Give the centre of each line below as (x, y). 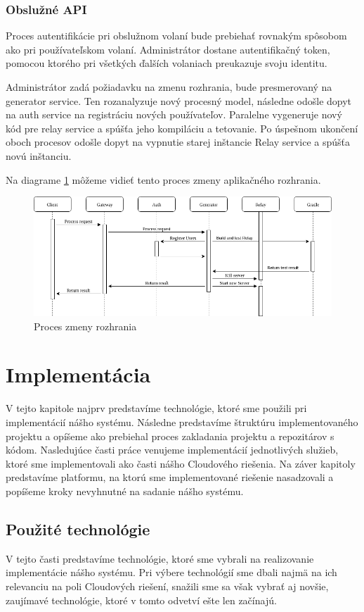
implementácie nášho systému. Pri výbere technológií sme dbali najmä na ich (171, 572)
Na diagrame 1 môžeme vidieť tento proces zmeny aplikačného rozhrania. (163, 179)
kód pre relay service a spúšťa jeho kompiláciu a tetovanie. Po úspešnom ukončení (182, 128)
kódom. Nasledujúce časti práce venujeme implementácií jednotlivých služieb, (172, 450)
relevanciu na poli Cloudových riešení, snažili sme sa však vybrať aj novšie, (167, 586)
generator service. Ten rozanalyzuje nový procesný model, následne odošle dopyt (179, 100)
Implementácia (78, 374)
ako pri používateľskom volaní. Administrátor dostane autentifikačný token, (168, 49)
